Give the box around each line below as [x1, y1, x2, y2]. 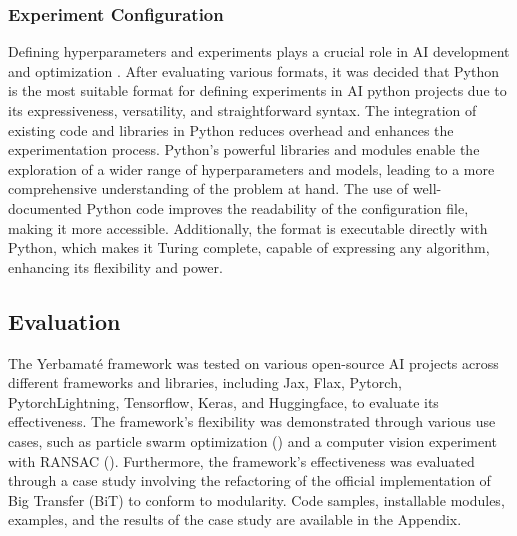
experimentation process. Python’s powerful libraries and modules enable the [8, 139, 480, 160]
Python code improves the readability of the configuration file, [86, 197, 469, 218]
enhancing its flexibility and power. [8, 256, 223, 277]
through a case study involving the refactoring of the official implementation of [8, 470, 491, 491]
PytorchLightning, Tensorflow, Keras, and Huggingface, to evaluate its [8, 391, 439, 412]
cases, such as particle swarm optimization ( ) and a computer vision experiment [8, 430, 498, 451]
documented [8, 197, 82, 218]
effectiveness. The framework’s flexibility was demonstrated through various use [8, 411, 496, 432]
